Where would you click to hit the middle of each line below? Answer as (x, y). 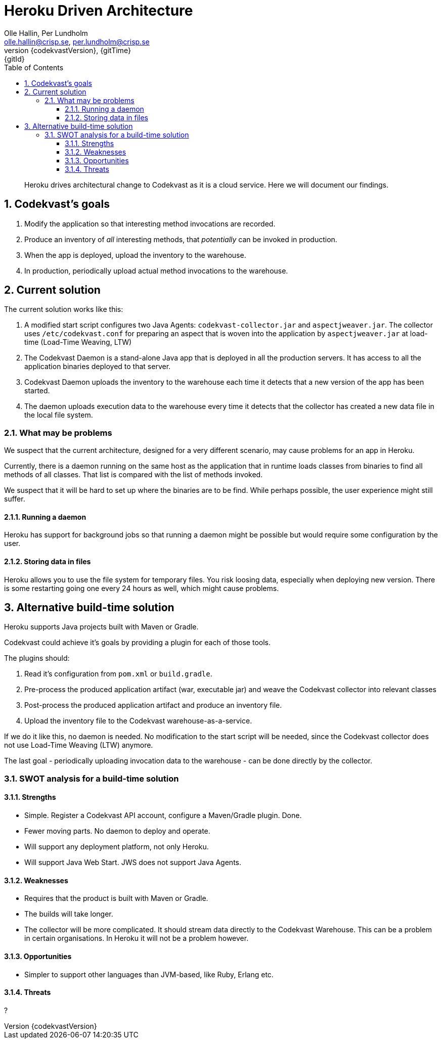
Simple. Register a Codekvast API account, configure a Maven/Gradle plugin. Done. (163, 815)
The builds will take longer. (69, 914)
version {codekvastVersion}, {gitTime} (68, 50)
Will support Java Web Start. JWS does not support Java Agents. (133, 863)
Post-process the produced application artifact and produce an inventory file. (153, 705)
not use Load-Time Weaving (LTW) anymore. (79, 745)
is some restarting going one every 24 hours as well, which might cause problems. (142, 588)
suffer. (15, 499)
